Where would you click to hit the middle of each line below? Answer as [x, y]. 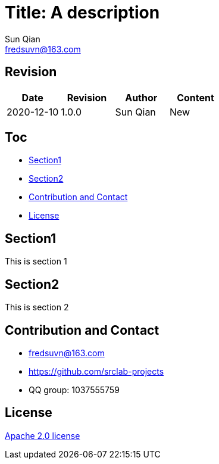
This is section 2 [37, 307]
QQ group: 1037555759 [74, 390]
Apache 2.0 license [43, 435]
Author [141, 97]
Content [195, 97]
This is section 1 [36, 261]
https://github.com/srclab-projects [96, 371]
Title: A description [82, 13]
